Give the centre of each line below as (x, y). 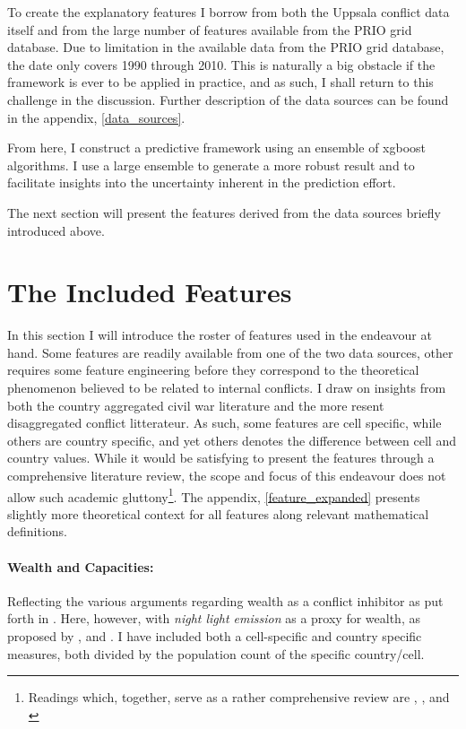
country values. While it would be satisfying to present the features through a (221, 458)
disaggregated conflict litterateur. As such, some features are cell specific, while (224, 423)
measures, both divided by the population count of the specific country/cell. (216, 653)
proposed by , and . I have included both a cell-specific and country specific (215, 636)
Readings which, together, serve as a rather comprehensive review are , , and (239, 697)
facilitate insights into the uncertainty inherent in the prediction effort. (202, 182)
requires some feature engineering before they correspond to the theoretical (213, 370)
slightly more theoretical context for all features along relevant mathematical (218, 513)
